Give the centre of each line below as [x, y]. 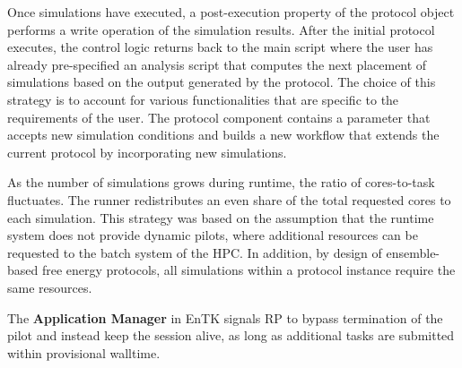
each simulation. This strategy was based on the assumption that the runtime [221, 217]
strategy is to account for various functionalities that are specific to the [203, 99]
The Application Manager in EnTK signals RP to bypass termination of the [225, 317]
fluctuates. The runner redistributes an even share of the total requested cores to [229, 199]
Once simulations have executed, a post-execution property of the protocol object [231, 12]
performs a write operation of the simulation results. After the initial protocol [221, 29]
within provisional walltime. [84, 352]
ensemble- [413, 252]
